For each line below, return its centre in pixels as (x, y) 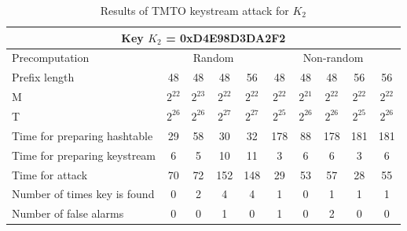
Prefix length (43, 77)
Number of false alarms (68, 213)
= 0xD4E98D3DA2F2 (226, 37)
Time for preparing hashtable (82, 135)
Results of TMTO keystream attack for (194, 10)
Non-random (333, 58)
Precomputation (51, 58)
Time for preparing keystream (84, 155)
